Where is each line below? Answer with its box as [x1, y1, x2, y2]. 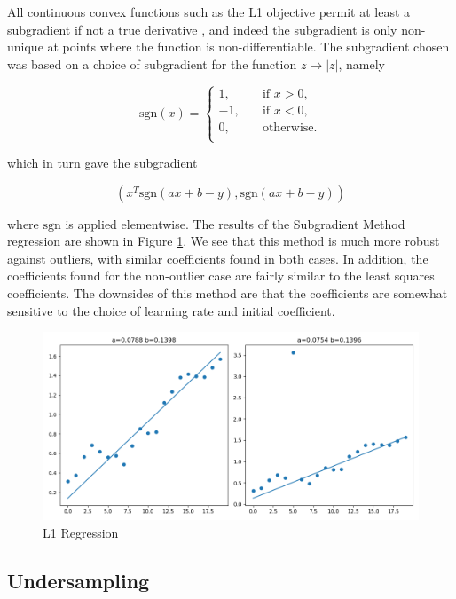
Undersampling [7, 566, 150, 594]
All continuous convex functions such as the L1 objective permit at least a [7, 3, 411, 20]
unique [7, 37, 43, 56]
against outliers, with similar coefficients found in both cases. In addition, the [7, 248, 428, 267]
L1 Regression [43, 523, 119, 541]
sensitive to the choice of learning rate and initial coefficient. [7, 301, 335, 319]
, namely [338, 54, 385, 73]
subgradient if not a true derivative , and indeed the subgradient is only [7, 20, 397, 38]
